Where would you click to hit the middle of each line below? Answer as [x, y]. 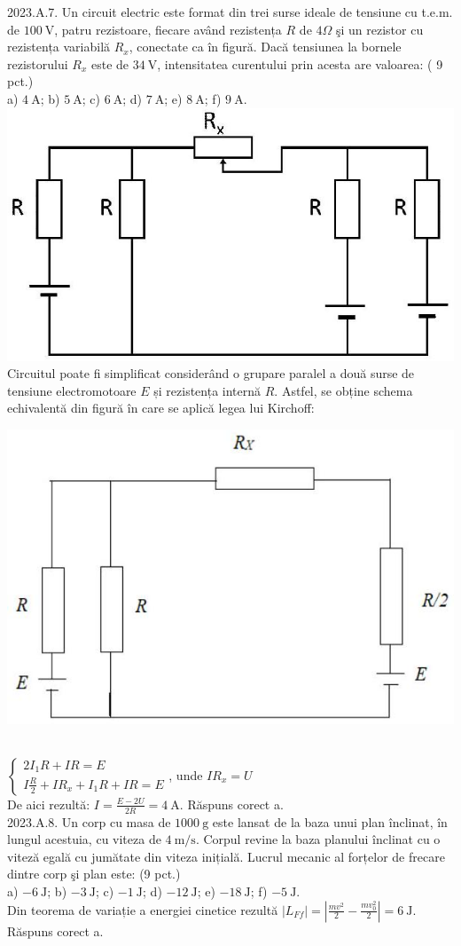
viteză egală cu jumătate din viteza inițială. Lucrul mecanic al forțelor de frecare [226, 856]
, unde [186, 774]
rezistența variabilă [59, 47]
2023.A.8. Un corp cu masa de [89, 821]
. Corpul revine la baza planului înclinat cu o [318, 839]
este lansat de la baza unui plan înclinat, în [330, 821]
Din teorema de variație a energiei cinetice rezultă [143, 909]
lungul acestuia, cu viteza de [84, 839]
